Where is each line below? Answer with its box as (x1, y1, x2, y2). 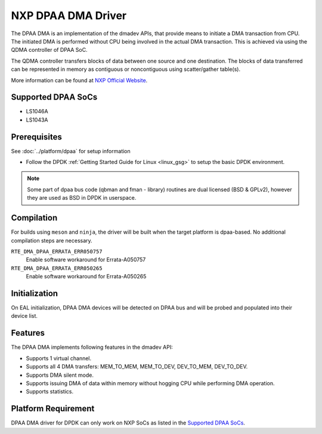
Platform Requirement (11, 404, 95, 414)
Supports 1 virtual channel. (26, 355, 92, 362)
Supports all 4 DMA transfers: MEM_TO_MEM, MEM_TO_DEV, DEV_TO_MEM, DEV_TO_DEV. (26, 363, 248, 370)
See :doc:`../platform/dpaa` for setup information (11, 147, 131, 154)
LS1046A (26, 108, 48, 115)
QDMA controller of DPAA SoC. (11, 46, 88, 54)
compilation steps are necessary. (11, 237, 92, 244)
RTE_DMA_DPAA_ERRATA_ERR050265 (11, 265, 103, 271)
